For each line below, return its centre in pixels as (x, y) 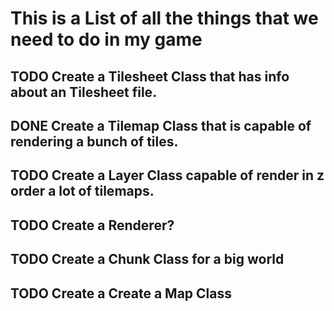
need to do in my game (106, 39)
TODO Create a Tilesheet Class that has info (150, 76)
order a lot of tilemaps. (82, 191)
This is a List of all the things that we (164, 18)
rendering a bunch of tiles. (94, 141)
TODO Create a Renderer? (92, 225)
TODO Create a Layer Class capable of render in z (167, 175)
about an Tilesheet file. (84, 92)
